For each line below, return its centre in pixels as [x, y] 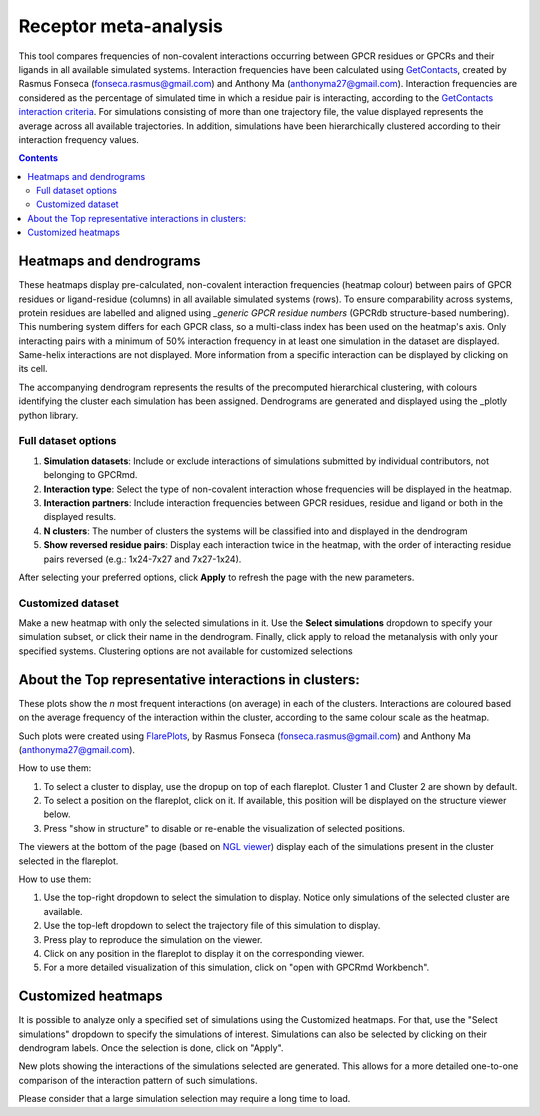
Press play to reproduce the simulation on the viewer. [153, 939]
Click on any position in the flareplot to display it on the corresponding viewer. [204, 953]
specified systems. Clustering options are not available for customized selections [186, 651]
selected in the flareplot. [68, 861]
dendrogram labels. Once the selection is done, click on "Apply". [151, 1048]
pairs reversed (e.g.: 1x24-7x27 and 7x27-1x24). [142, 559]
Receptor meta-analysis [121, 26]
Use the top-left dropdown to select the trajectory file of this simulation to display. [212, 926]
